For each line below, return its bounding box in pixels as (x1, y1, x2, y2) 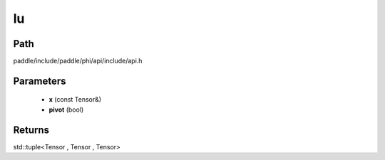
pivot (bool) (48, 105, 84, 114)
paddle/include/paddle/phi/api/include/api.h (13, 57, 143, 65)
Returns (13, 124, 50, 136)
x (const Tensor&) (48, 95, 102, 104)
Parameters (13, 75, 66, 87)
